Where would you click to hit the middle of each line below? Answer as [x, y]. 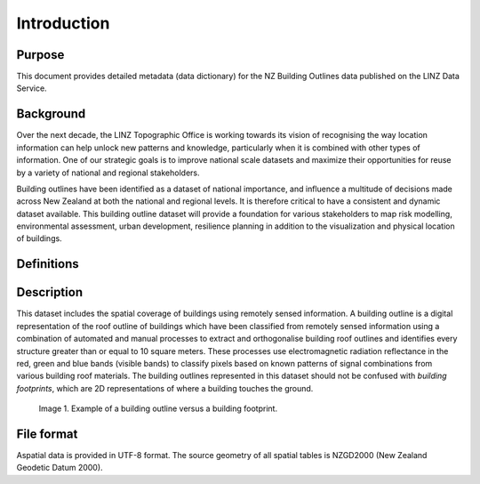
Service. [32, 88]
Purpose [40, 55]
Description [50, 292]
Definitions [48, 264]
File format [47, 434]
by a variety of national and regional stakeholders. [108, 173]
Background [51, 114]
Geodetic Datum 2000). [60, 468]
